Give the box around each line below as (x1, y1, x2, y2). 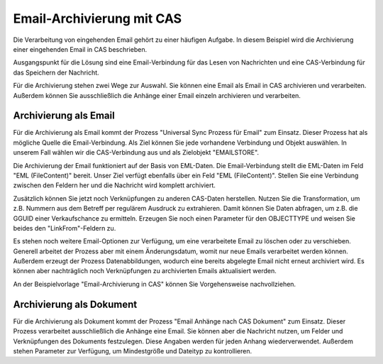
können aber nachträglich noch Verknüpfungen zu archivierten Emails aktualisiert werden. (13, 267, 277, 275)
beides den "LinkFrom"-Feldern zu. (13, 224, 116, 232)
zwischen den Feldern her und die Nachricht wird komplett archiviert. (13, 181, 216, 189)
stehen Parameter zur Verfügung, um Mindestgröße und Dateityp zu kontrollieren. (13, 346, 252, 355)
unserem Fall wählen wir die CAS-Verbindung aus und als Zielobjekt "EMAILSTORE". (13, 148, 259, 157)
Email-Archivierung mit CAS (13, 11, 182, 26)
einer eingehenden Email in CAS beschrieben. (13, 45, 148, 53)
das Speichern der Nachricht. (13, 68, 99, 77)
